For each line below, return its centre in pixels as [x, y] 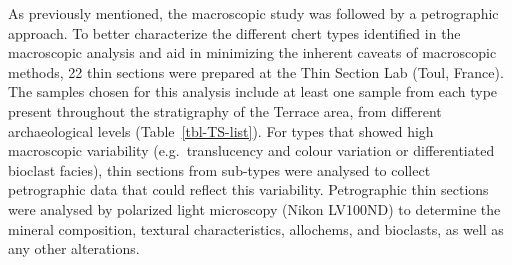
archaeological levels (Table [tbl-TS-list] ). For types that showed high [221, 130]
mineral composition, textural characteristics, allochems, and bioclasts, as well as [256, 228]
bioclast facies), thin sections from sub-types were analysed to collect [219, 169]
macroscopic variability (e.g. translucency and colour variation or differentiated [251, 150]
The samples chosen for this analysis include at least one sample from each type [253, 91]
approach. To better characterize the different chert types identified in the [234, 32]
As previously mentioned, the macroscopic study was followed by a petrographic [253, 13]
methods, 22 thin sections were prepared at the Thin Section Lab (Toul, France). [256, 71]
